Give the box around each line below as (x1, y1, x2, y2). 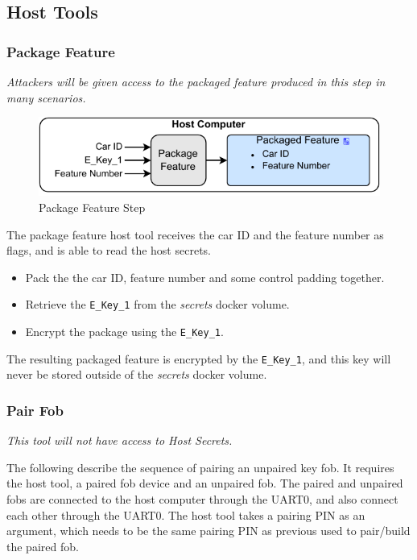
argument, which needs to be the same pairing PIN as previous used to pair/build (6, 522, 411, 539)
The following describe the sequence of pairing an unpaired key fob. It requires (6, 458, 394, 475)
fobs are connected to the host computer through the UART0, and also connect (6, 490, 398, 507)
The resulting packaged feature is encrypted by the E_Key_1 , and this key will (6, 350, 391, 367)
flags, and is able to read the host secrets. (6, 242, 211, 259)
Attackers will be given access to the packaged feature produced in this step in (6, 73, 386, 89)
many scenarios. (6, 89, 86, 106)
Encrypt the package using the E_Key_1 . (25, 323, 224, 340)
